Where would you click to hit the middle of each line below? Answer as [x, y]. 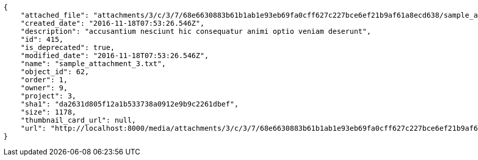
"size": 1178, [48, 112]
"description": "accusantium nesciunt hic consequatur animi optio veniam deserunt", [196, 31]
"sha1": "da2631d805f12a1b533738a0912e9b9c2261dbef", [130, 104]
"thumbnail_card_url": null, [78, 120]
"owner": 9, [44, 88]
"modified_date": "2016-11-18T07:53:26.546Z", [115, 56]
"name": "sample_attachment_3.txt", [93, 64]
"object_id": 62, [55, 72]
